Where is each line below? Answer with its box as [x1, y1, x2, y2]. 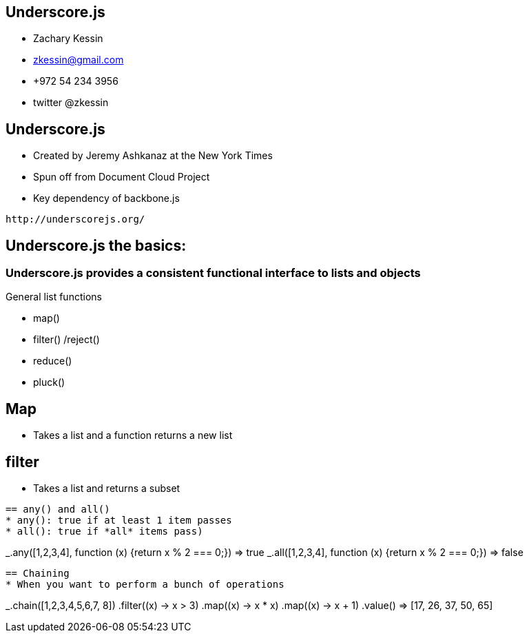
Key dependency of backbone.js [33, 192, 180, 205]
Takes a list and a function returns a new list [33, 429, 233, 442]
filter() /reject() [33, 333, 100, 346]
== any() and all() [6, 504, 110, 515]
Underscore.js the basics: [6, 236, 187, 254]
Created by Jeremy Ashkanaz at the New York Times [33, 150, 273, 162]
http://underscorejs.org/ [6, 214, 145, 225]
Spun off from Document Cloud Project [33, 171, 210, 183]
